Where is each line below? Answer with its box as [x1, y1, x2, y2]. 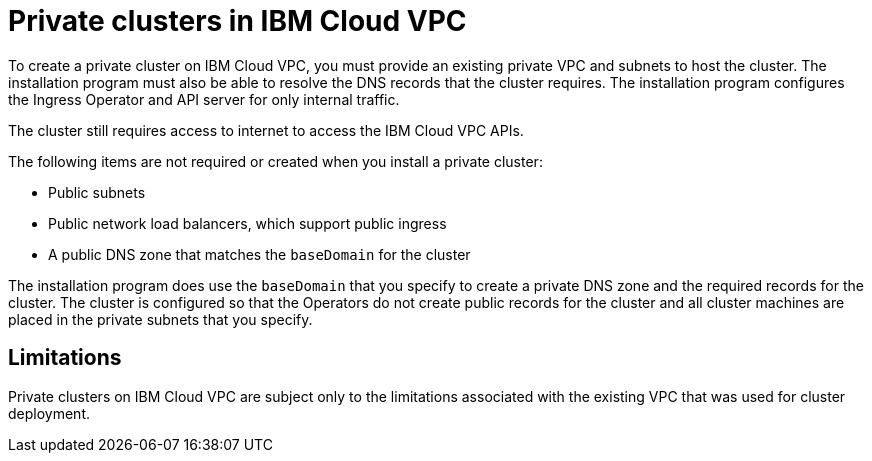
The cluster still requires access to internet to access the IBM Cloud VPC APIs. [8, 121, 524, 139]
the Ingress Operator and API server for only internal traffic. [8, 90, 400, 108]
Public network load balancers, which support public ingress [48, 214, 447, 232]
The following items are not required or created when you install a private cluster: [8, 152, 543, 170]
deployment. [8, 404, 90, 422]
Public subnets [48, 183, 146, 201]
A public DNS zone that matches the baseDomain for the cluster [48, 245, 471, 263]
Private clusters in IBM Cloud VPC [8, 4, 467, 38]
